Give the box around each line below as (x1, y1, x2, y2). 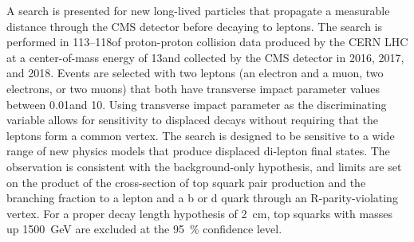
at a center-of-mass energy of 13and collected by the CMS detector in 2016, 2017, (6, 49, 404, 65)
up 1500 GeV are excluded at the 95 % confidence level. (6, 221, 282, 237)
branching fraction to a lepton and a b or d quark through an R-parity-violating (6, 189, 398, 206)
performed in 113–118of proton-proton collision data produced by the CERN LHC (6, 33, 408, 50)
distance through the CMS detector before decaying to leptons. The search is (6, 18, 383, 34)
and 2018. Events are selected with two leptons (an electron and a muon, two (6, 64, 384, 81)
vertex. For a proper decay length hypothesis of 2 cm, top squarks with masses (6, 205, 392, 221)
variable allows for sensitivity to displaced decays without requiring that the (6, 111, 379, 128)
